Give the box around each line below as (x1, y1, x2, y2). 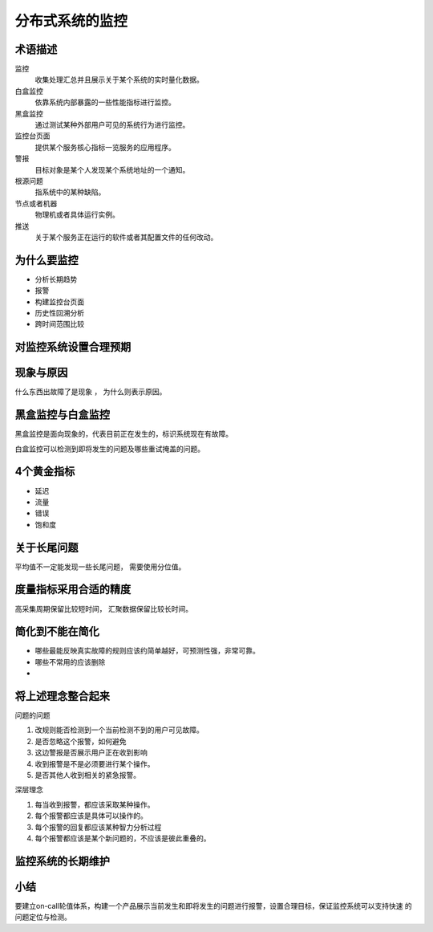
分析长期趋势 (34, 274, 78, 284)
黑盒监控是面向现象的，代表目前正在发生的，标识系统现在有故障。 (14, 429, 233, 439)
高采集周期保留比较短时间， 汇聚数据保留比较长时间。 (14, 604, 192, 613)
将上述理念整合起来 (14, 690, 110, 702)
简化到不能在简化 (14, 625, 99, 638)
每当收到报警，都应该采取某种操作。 (34, 800, 155, 809)
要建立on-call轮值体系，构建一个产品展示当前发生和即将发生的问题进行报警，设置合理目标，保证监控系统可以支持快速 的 (14, 901, 412, 910)
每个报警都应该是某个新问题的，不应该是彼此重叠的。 (34, 833, 211, 843)
